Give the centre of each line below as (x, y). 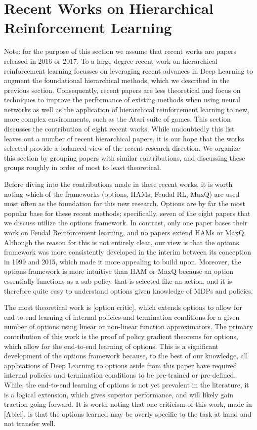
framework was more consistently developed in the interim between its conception (128, 252)
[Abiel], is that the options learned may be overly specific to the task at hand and (128, 413)
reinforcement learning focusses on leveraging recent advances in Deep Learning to (128, 70)
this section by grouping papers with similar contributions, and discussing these (125, 157)
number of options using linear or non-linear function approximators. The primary (128, 326)
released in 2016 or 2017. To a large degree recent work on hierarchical (111, 61)
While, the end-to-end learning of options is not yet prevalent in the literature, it (127, 384)
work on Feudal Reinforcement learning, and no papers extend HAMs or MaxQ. (125, 232)
